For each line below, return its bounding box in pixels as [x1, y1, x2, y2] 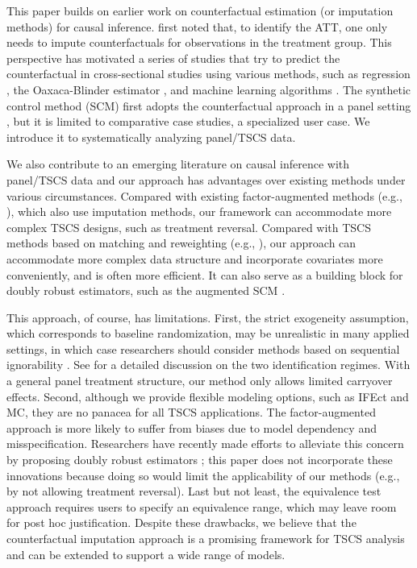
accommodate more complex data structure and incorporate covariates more [6, 250, 383, 267]
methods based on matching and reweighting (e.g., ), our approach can [6, 234, 357, 251]
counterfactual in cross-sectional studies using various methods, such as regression [6, 65, 411, 82]
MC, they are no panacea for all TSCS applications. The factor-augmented [6, 404, 376, 421]
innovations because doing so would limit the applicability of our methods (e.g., [6, 466, 400, 483]
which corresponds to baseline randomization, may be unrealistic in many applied [6, 325, 410, 342]
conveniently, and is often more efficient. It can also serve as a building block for [6, 266, 403, 283]
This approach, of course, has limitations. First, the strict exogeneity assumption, [6, 309, 409, 325]
